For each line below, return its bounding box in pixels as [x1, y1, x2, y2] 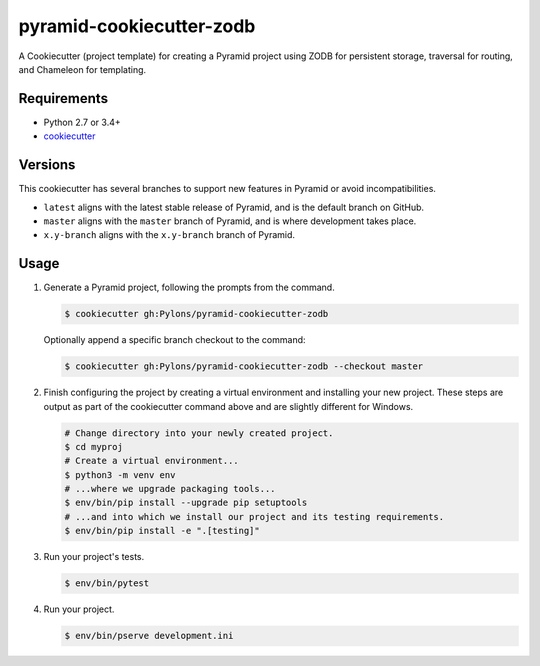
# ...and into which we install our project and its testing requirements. [64, 511, 445, 522]
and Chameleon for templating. [18, 63, 147, 75]
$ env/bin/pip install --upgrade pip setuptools [64, 497, 308, 509]
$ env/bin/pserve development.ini [64, 630, 234, 642]
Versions [18, 156, 76, 174]
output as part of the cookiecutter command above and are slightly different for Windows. [43, 400, 414, 412]
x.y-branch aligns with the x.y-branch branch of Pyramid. [43, 229, 295, 241]
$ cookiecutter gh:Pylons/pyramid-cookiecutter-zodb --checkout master [64, 361, 424, 372]
